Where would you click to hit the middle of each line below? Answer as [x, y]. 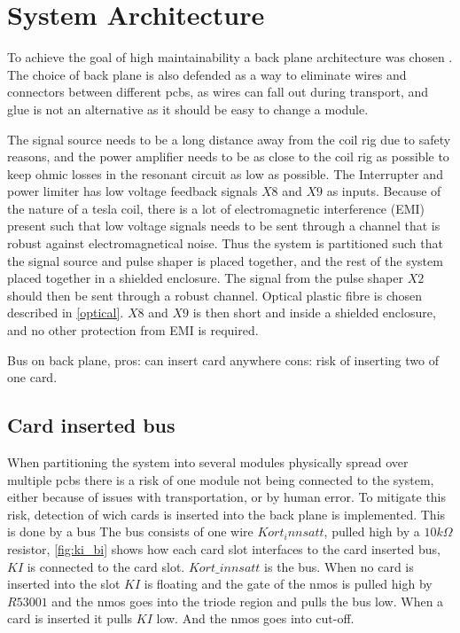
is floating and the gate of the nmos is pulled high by [288, 584]
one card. [32, 377]
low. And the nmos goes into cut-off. [255, 618]
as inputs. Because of [384, 191]
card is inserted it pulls [70, 618]
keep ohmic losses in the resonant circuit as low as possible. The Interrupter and [225, 173]
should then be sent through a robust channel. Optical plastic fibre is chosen [215, 295]
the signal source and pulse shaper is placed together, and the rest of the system [225, 260]
